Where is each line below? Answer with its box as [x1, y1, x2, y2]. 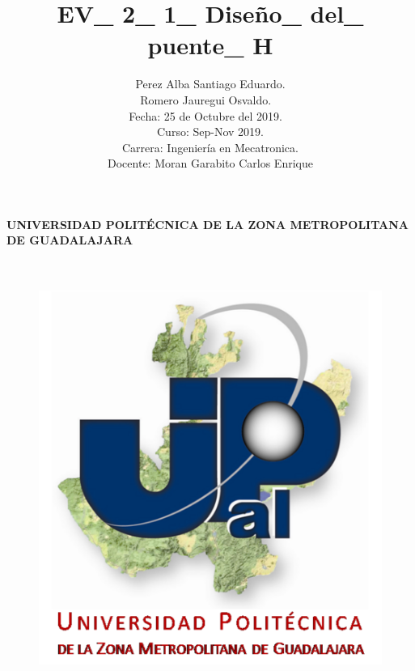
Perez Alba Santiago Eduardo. [135, 75, 286, 92]
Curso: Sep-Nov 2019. [157, 123, 264, 140]
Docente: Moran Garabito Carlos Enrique [108, 155, 313, 172]
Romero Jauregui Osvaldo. [140, 91, 272, 108]
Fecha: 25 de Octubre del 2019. [129, 107, 282, 124]
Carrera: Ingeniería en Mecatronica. [121, 138, 299, 155]
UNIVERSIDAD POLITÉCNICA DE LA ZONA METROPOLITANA [6, 215, 409, 232]
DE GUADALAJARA [6, 231, 133, 248]
